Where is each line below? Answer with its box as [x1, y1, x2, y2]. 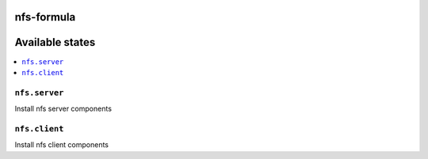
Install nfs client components [14, 140, 109, 150]
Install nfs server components [14, 104, 113, 114]
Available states [14, 36, 96, 49]
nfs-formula [14, 10, 76, 24]
